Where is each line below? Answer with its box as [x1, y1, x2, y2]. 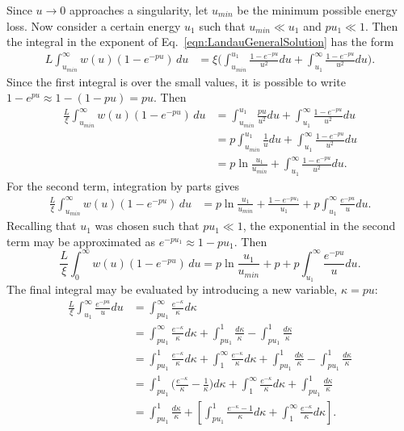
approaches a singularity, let [69, 2, 208, 18]
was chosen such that [95, 217, 200, 234]
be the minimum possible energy [237, 2, 398, 18]
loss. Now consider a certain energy [6, 17, 181, 34]
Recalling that [6, 217, 77, 234]
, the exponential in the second [242, 217, 396, 234]
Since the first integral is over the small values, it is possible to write [6, 73, 346, 90]
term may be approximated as [6, 232, 156, 249]
